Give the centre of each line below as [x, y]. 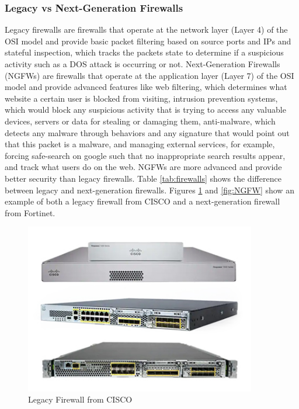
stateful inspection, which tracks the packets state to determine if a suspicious [144, 52]
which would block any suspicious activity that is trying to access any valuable [145, 110]
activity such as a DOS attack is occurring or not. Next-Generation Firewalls [142, 64]
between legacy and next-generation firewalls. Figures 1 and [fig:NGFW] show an [149, 190]
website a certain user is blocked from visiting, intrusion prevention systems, [141, 98]
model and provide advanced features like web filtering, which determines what [146, 87]
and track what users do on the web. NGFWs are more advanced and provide [143, 167]
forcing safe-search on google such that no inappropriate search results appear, [145, 155]
